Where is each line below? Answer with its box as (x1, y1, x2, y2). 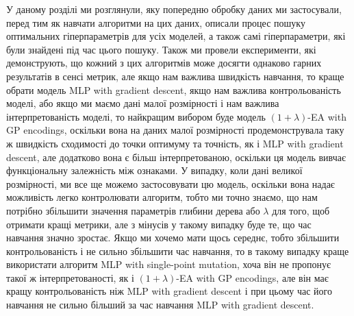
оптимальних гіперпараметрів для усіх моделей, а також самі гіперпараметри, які (6, 29, 346, 43)
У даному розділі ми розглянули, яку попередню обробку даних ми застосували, (6, 2, 342, 16)
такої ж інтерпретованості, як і (6, 270, 134, 284)
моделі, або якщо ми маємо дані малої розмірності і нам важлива (6, 96, 279, 110)
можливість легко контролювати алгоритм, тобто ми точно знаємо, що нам (6, 190, 318, 204)
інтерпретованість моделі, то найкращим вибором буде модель (6, 109, 266, 123)
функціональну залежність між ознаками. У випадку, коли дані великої (6, 163, 303, 178)
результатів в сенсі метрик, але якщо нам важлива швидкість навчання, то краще (6, 69, 344, 83)
